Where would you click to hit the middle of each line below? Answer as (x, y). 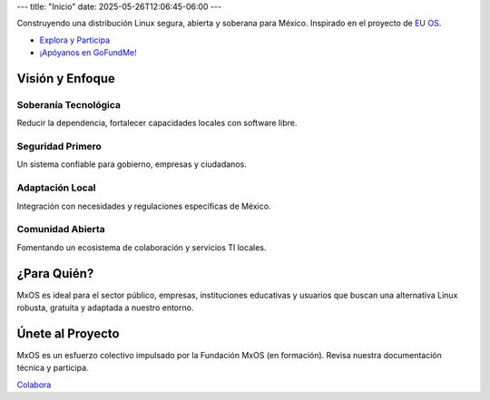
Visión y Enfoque (66, 78)
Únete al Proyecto (68, 333)
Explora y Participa (75, 40)
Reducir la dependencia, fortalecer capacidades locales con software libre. (157, 123)
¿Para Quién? (55, 273)
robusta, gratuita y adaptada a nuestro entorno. (105, 307)
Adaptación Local (56, 188)
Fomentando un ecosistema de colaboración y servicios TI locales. (142, 247)
